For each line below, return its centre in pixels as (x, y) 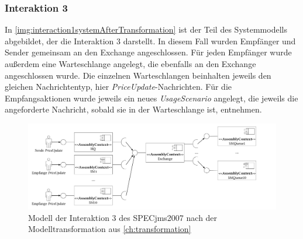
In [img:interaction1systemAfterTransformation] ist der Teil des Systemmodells (146, 29)
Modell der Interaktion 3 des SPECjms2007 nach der (123, 217)
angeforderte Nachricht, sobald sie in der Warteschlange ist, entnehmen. (133, 109)
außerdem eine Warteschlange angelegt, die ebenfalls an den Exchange (130, 64)
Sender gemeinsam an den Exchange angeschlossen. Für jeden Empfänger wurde (148, 52)
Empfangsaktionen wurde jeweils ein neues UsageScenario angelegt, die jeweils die (151, 98)
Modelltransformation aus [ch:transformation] (110, 229)
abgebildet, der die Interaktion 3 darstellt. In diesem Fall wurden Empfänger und (150, 41)
